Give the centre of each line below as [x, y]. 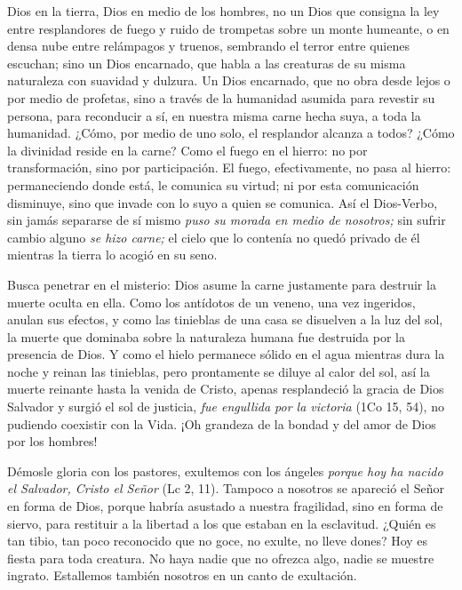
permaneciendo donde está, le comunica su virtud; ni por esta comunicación [213, 184]
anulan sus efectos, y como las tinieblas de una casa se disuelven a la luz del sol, [225, 319]
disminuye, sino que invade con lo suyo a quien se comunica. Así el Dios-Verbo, [223, 202]
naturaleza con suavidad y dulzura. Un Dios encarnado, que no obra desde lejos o [229, 80]
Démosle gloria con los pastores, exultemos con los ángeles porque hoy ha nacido [225, 470]
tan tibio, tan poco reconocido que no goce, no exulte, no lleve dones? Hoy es [218, 541]
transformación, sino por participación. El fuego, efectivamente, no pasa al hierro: [229, 167]
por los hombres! [52, 441]
